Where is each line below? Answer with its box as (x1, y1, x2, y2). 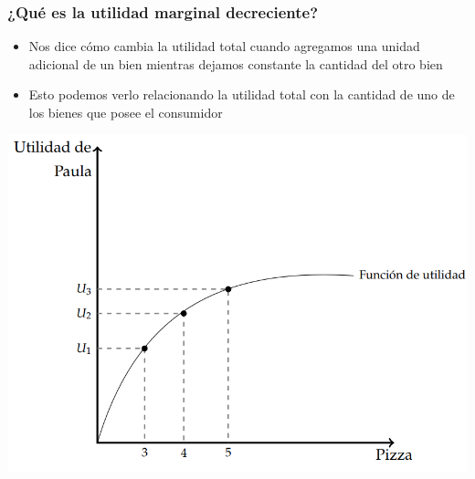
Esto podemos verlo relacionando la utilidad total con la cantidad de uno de (28, 85, 455, 104)
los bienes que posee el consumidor (28, 103, 223, 121)
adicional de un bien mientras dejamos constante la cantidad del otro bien (28, 54, 443, 73)
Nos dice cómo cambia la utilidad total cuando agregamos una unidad (28, 36, 420, 56)
